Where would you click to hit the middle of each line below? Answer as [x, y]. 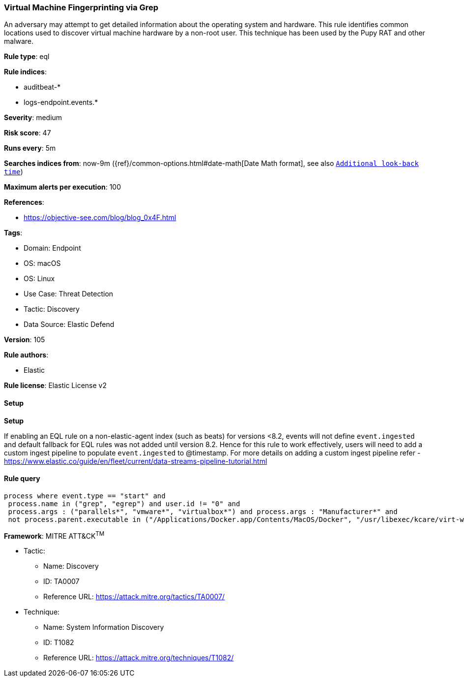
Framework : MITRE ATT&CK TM [54, 535]
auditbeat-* [42, 87]
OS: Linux [39, 279]
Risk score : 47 [28, 133]
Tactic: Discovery [52, 309]
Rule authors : [26, 355]
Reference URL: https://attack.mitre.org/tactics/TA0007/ [134, 597]
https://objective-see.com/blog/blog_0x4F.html [100, 218]
